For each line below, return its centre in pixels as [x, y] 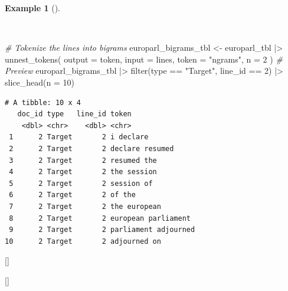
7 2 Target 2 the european [85, 206]
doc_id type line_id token [74, 114]
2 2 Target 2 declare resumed [91, 148]
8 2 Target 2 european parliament [100, 218]
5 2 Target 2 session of [81, 183]
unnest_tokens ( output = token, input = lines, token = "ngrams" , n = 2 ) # [144, 59]
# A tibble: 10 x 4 [43, 102]
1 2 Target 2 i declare [79, 137]
